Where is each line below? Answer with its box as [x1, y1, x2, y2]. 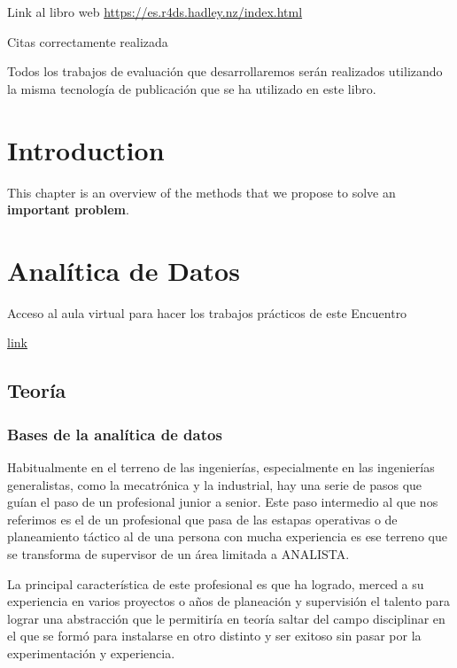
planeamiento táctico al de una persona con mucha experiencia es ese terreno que [7, 527, 447, 546]
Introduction [7, 131, 165, 167]
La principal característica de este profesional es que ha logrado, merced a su [7, 574, 424, 593]
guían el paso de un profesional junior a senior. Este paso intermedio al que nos [7, 493, 438, 511]
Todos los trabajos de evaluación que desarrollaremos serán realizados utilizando [7, 62, 443, 81]
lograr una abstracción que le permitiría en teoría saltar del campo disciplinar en [7, 609, 445, 627]
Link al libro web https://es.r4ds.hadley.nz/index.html [7, 3, 303, 20]
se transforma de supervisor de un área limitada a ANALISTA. [7, 544, 350, 563]
